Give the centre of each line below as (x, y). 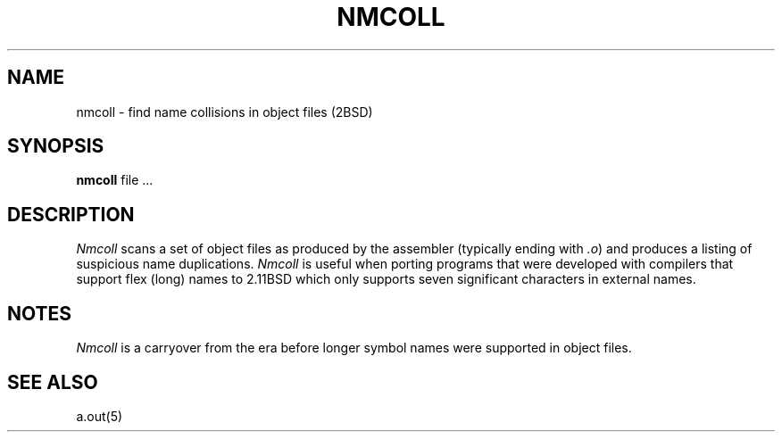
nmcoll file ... (115, 180)
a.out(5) (100, 416)
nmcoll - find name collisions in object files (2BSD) (225, 112)
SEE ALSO (53, 382)
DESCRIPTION (71, 214)
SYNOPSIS (56, 146)
